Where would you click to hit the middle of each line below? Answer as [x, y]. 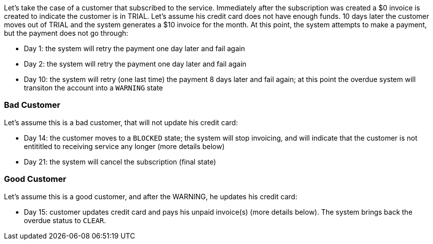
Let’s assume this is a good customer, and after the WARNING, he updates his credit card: [151, 196]
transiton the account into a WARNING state [93, 88]
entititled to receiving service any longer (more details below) [124, 146]
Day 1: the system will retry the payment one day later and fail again [134, 48]
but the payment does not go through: [66, 33]
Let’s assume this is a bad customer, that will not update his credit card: [121, 122]
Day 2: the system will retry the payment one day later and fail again [135, 64]
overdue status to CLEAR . [65, 220]
